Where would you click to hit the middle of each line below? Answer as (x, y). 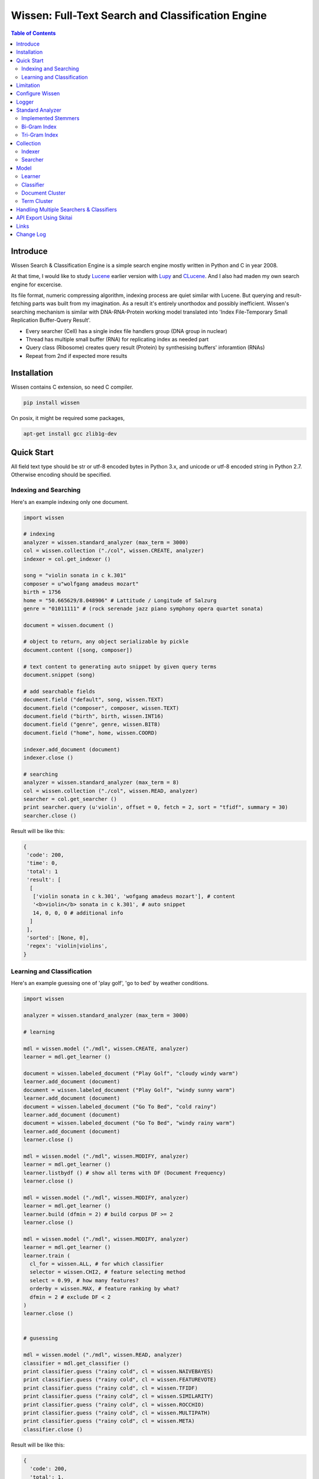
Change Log (31, 234)
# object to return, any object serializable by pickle (106, 642)
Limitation (28, 85)
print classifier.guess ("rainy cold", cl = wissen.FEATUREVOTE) (120, 1380)
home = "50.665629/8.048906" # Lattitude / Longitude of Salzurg (120, 600)
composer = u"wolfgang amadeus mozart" (81, 584)
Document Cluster (44, 193)
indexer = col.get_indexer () (67, 559)
